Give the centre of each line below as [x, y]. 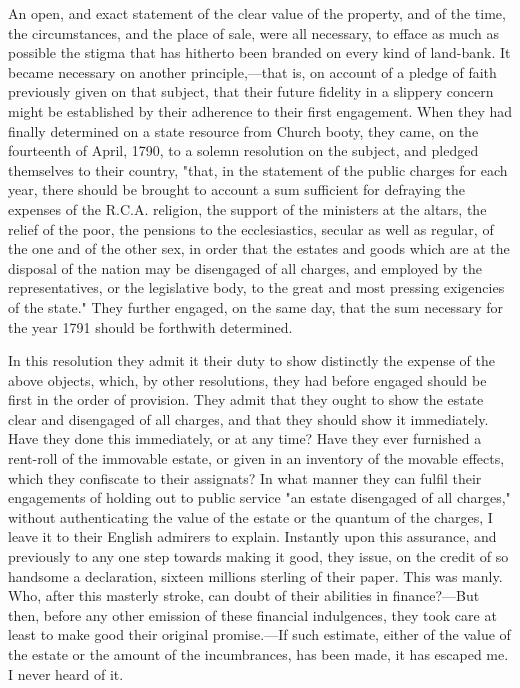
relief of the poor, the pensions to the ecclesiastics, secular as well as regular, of [251, 228]
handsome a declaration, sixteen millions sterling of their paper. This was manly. [255, 575]
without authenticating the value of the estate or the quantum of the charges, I [250, 516]
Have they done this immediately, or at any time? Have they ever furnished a [245, 438]
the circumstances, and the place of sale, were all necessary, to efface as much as [253, 32]
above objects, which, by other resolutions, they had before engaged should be [247, 379]
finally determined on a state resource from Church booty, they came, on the [243, 130]
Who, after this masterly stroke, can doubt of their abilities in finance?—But [244, 595]
